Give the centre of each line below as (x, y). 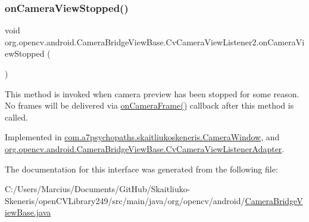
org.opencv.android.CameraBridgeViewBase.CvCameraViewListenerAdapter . (145, 148)
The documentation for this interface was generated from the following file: (141, 169)
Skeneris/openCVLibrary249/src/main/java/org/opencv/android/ (125, 200)
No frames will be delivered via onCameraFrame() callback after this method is (149, 105)
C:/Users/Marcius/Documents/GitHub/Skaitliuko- (98, 189)
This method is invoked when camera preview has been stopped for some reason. (152, 93)
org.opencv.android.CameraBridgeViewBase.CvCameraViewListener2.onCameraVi (155, 41)
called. (16, 117)
